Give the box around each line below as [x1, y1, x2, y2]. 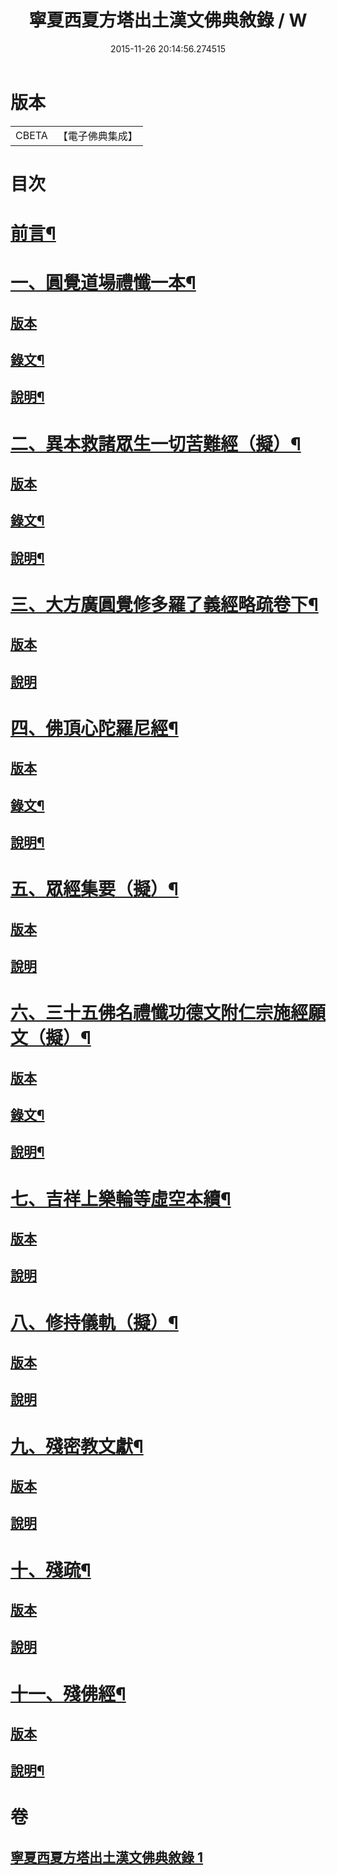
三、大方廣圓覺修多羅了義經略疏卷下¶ [10, 593, 319, 616]
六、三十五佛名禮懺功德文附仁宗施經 [10, 1002, 309, 1025]
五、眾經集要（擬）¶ [10, 878, 179, 901]
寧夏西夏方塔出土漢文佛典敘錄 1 [10, 1849, 204, 1866]
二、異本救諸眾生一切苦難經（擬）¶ [10, 432, 302, 455]
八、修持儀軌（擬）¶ [10, 1311, 179, 1334]
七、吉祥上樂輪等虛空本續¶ [10, 1187, 232, 1210]
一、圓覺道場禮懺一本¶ [10, 272, 197, 295]
